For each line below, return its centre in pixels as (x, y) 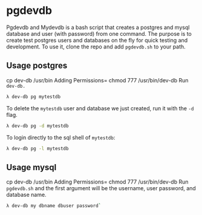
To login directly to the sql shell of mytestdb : (61, 137)
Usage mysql (31, 167)
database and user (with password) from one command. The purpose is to (99, 33)
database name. (26, 195)
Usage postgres (37, 66)
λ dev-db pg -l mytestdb (37, 148)
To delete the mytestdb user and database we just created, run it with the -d (100, 108)
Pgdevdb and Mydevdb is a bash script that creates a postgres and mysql (98, 27)
